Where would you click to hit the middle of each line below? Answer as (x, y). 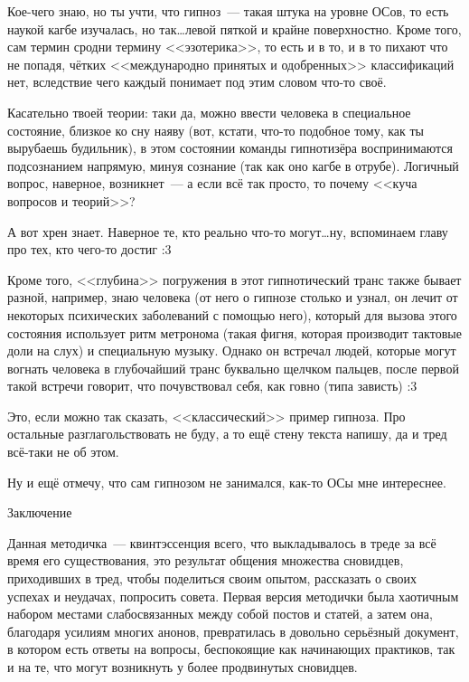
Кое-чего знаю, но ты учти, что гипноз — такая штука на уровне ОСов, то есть (228, 11)
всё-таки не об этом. (63, 452)
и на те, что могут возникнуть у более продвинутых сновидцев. (183, 667)
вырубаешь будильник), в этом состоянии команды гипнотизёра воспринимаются (230, 148)
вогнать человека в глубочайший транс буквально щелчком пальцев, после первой (233, 368)
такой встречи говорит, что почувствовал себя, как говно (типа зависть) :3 (212, 386)
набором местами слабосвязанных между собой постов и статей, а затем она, (220, 614)
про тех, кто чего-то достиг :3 (89, 249)
